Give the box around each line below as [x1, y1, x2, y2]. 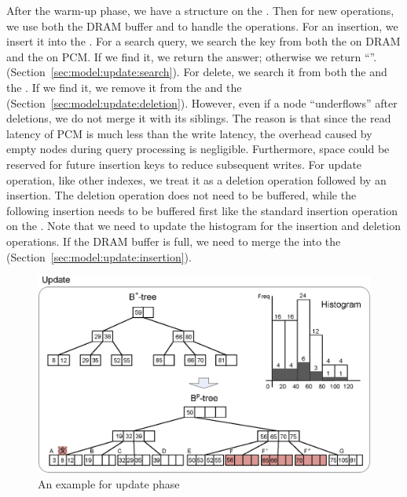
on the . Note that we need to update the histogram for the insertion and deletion [6, 217, 401, 234]
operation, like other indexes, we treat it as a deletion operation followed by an [6, 171, 387, 188]
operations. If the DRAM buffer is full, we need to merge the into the [6, 232, 341, 249]
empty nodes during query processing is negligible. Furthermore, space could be [6, 141, 390, 157]
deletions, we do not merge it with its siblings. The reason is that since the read [6, 110, 391, 126]
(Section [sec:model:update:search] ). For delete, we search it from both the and [6, 64, 387, 80]
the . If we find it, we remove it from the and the [6, 79, 242, 95]
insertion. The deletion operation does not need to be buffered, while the [6, 187, 357, 203]
